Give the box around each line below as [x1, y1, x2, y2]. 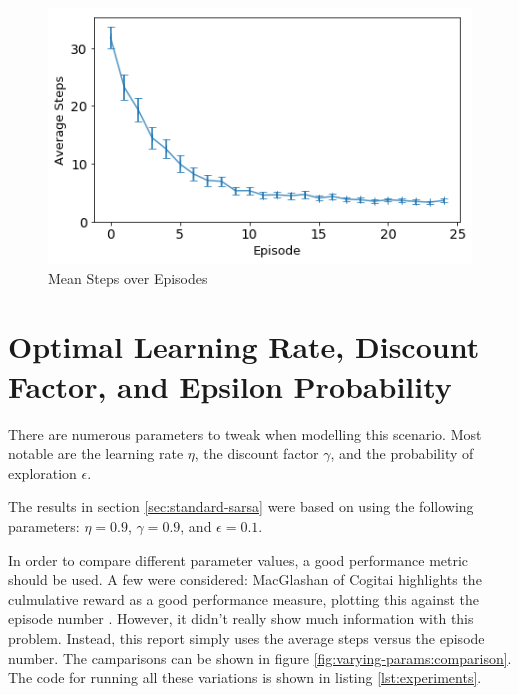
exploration [8, 462, 77, 483]
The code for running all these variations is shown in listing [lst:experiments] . [8, 667, 482, 688]
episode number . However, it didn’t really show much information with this [8, 608, 474, 629]
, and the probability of [330, 443, 474, 464]
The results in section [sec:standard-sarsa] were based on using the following [8, 496, 474, 517]
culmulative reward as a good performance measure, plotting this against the [8, 588, 480, 609]
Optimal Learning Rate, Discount [8, 326, 480, 367]
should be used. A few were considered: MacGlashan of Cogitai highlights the [8, 569, 482, 590]
